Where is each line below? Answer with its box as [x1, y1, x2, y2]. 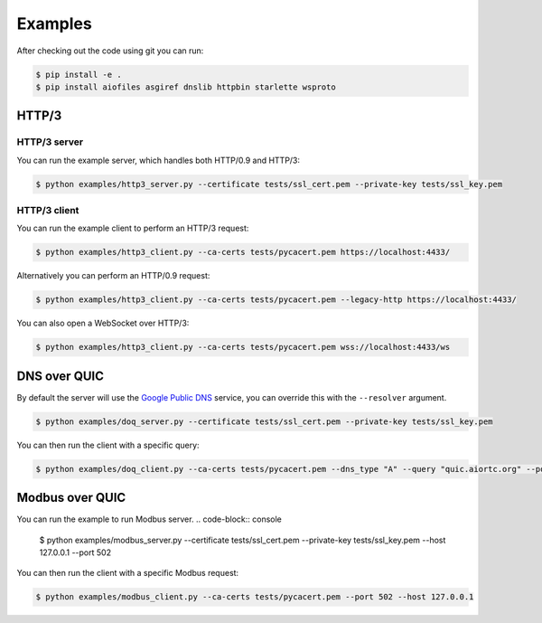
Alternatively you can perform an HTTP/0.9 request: [16, 270, 210, 281]
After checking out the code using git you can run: [16, 45, 204, 56]
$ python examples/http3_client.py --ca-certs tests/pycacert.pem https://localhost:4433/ [35, 247, 451, 258]
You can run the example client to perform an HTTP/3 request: [16, 222, 249, 234]
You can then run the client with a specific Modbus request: [16, 568, 239, 579]
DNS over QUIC [16, 368, 104, 383]
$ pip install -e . [35, 69, 122, 80]
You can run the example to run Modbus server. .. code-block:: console [16, 514, 282, 524]
